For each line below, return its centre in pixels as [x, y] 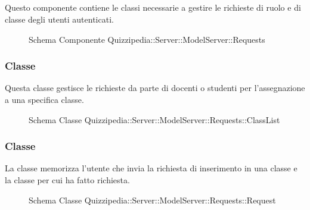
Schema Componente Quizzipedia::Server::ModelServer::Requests [147, 39]
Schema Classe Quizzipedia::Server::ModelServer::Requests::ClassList [154, 119]
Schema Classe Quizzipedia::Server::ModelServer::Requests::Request [152, 200]
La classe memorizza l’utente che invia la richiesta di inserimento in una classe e [151, 168]
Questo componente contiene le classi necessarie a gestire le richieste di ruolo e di [153, 7]
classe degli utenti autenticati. [59, 19]
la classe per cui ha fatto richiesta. [67, 179]
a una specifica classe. [44, 99]
